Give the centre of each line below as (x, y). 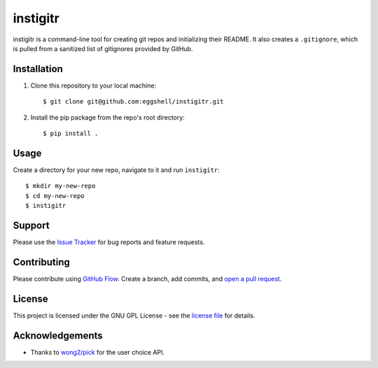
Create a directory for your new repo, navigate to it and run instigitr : (116, 170)
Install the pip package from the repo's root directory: (107, 117)
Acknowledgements (58, 335)
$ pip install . (71, 134)
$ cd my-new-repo (55, 196)
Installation (38, 69)
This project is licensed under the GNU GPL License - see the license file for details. (134, 316)
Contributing (41, 262)
